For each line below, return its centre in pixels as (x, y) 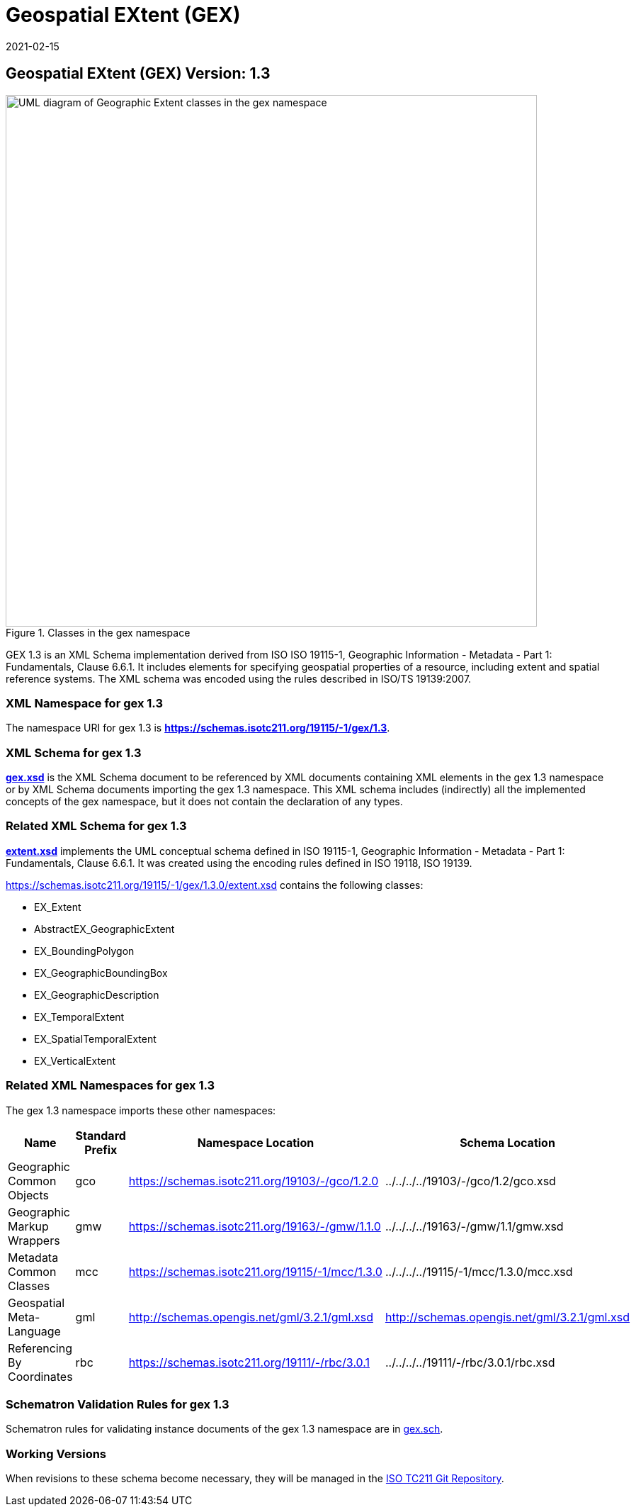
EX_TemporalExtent (79, 1017)
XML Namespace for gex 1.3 (85, 703)
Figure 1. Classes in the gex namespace (98, 632)
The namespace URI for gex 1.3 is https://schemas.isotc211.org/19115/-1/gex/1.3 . (198, 728)
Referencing (40, 1348)
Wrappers (34, 1240)
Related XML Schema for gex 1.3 (96, 826)
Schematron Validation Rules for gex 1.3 (118, 1404)
